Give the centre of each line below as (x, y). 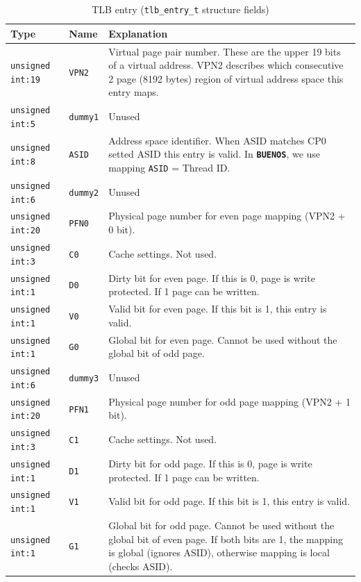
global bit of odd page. (157, 353)
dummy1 (84, 117)
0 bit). (122, 230)
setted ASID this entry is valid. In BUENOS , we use (215, 154)
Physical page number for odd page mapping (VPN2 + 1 (229, 401)
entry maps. (134, 92)
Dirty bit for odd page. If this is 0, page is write (210, 463)
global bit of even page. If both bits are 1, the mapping (226, 539)
